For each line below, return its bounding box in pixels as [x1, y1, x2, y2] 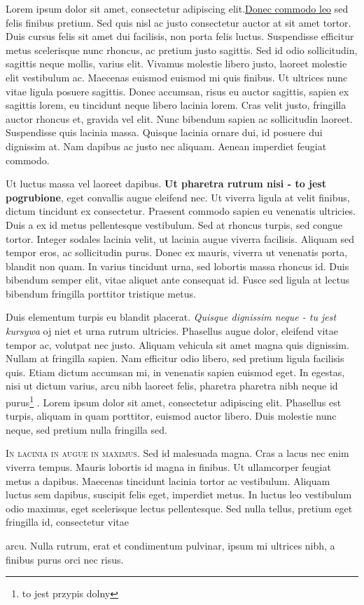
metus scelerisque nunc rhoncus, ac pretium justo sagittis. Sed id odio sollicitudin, [6, 42, 358, 57]
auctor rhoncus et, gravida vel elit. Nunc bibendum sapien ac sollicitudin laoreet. [6, 111, 353, 126]
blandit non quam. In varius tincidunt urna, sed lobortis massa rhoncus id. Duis [6, 258, 349, 273]
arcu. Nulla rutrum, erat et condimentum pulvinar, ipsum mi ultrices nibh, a [6, 538, 335, 553]
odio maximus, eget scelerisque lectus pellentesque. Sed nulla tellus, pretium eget [6, 500, 353, 515]
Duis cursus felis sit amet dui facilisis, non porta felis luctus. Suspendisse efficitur [6, 29, 354, 44]
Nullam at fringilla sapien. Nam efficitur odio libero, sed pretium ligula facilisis [6, 351, 344, 366]
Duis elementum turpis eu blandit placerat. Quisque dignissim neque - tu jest [6, 310, 337, 324]
